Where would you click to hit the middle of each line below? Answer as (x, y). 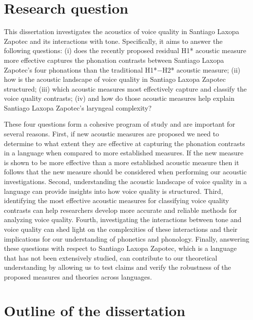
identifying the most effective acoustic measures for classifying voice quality (117, 200)
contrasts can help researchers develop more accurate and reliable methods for (121, 210)
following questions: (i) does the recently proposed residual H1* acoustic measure (125, 50)
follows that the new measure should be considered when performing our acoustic (125, 172)
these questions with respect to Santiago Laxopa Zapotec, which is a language (120, 248)
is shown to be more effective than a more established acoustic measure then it (122, 162)
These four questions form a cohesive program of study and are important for (120, 124)
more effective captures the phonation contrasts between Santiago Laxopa (114, 60)
